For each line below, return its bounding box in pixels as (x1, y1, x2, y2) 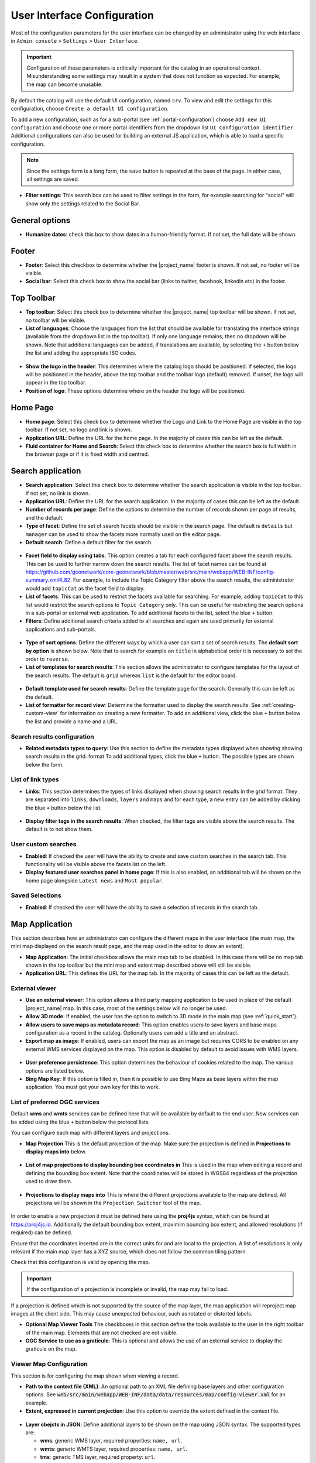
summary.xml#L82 (25, 576, 71, 583)
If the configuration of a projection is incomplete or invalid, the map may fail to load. (26, 1286, 228, 1293)
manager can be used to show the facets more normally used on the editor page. (25, 530, 222, 538)
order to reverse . (25, 655, 70, 662)
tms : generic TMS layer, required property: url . (40, 1454, 156, 1461)
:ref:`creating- (262, 701, 296, 708)
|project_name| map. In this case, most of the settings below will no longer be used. (25, 1004, 228, 1012)
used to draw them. (25, 1178, 73, 1185)
